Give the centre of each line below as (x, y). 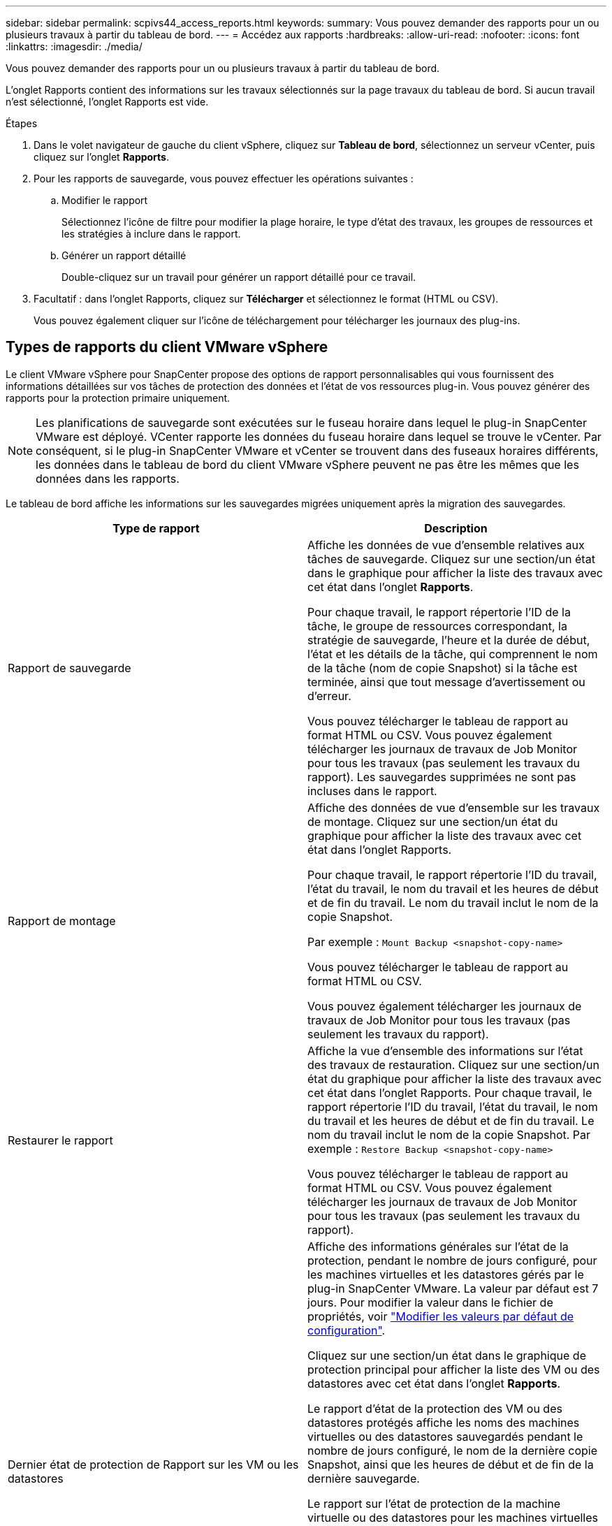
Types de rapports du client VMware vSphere (167, 347)
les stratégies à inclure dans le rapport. (151, 234)
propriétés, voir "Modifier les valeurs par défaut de (441, 1316)
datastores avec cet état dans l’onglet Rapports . (434, 1383)
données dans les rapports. (108, 478)
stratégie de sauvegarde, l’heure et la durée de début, (449, 640)
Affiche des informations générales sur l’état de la (438, 1246)
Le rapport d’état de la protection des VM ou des (435, 1408)
